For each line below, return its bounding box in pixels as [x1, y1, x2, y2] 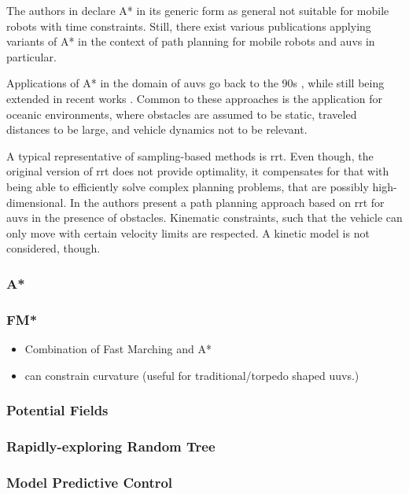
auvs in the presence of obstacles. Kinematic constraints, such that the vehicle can [6, 209, 403, 226]
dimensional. [6, 194, 67, 210]
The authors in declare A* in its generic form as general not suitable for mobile [6, 2, 389, 18]
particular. [6, 48, 57, 65]
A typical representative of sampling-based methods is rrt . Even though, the [6, 147, 374, 164]
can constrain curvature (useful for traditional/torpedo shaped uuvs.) [24, 367, 359, 383]
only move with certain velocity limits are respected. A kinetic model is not [6, 224, 370, 241]
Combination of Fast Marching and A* [24, 340, 212, 356]
